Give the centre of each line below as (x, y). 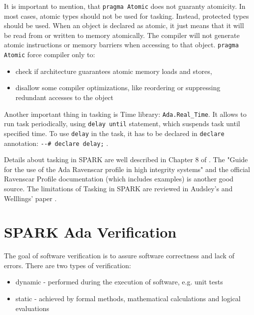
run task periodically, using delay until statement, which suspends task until (122, 123)
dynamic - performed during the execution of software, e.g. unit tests (119, 282)
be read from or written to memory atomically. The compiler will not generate (122, 35)
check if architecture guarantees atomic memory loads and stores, (114, 71)
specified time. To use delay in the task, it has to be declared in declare (114, 133)
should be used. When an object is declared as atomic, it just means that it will (124, 25)
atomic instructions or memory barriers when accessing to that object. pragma (121, 45)
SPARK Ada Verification (90, 232)
